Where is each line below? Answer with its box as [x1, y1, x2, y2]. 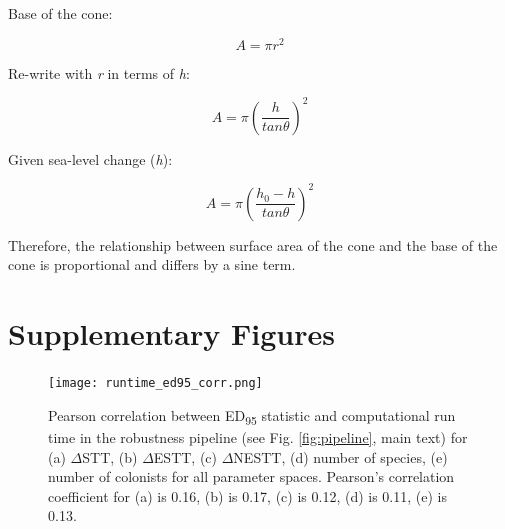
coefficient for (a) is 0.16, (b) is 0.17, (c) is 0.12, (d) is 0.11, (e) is [48, 485, 447, 506]
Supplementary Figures [8, 313, 335, 354]
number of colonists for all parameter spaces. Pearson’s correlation [48, 466, 455, 487]
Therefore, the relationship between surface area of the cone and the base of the [8, 234, 498, 255]
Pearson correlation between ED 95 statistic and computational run [48, 404, 456, 428]
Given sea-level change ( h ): [8, 148, 173, 169]
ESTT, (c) [153, 446, 218, 467]
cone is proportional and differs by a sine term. [8, 254, 296, 275]
